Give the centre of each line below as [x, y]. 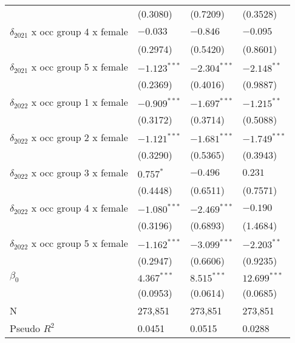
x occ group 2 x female [80, 137]
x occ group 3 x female [80, 172]
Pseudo [25, 328]
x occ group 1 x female [80, 102]
